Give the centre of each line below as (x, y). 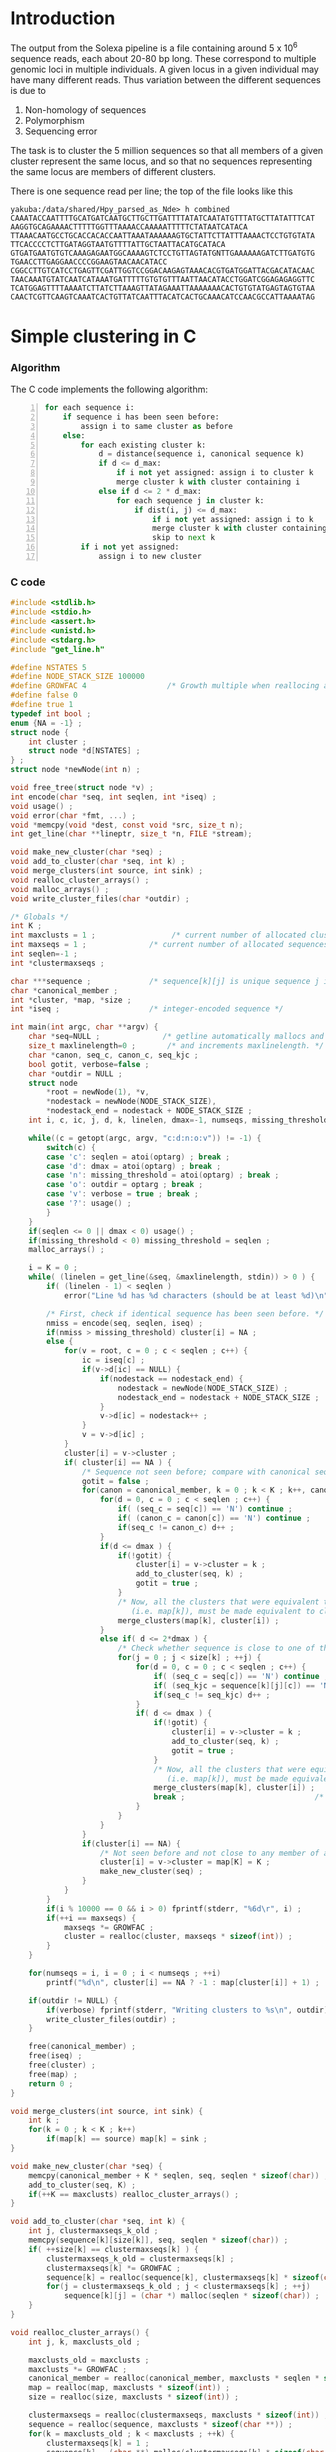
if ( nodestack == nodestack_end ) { (171, 1378)
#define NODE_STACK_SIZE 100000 (77, 677)
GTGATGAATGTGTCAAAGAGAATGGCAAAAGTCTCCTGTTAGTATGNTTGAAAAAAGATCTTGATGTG (162, 253)
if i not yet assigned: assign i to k (232, 519)
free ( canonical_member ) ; (82, 2047)
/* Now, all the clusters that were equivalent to (225, 1602)
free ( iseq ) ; (55, 2056)
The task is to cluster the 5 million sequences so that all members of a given (167, 150)
